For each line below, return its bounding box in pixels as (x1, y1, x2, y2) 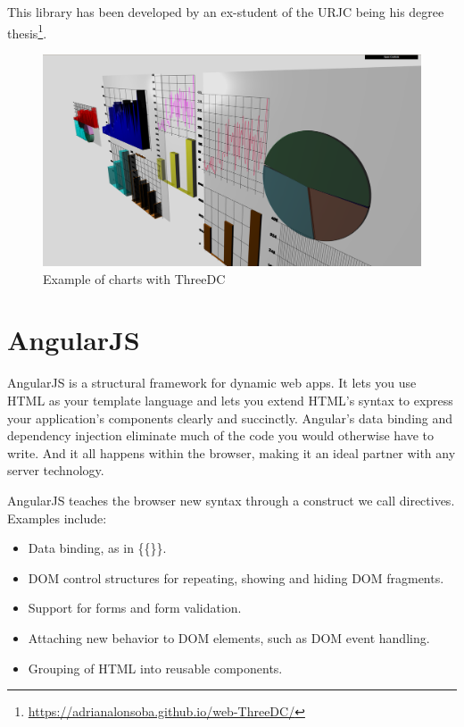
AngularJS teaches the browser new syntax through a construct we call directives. (7, 490, 455, 509)
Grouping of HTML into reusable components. (28, 658, 283, 677)
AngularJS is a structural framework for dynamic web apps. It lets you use (7, 373, 417, 392)
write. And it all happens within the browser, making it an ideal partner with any (7, 443, 456, 462)
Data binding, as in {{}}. (28, 539, 167, 557)
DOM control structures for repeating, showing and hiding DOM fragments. (28, 568, 444, 587)
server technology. (7, 461, 104, 480)
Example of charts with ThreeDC (43, 269, 226, 288)
